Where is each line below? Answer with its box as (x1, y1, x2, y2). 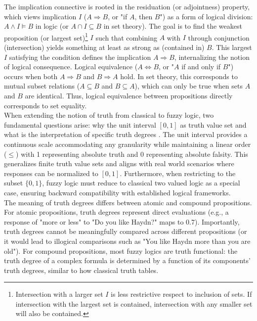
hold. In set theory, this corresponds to (120, 71, 238, 81)
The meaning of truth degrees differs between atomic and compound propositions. (4, 197, 252, 207)
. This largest (212, 42, 252, 52)
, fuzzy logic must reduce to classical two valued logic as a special (42, 178, 240, 188)
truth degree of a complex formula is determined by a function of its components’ (4, 255, 251, 266)
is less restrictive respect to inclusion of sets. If (111, 289, 252, 299)
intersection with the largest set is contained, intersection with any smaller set (15, 298, 253, 309)
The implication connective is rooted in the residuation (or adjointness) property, (4, 1, 250, 11)
